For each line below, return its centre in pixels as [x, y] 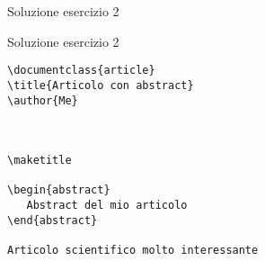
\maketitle [40, 161]
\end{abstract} [53, 220]
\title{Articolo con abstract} [101, 85]
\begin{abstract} [59, 190]
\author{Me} [43, 100]
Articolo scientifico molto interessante [133, 251]
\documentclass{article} [81, 71]
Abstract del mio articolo [107, 206]
